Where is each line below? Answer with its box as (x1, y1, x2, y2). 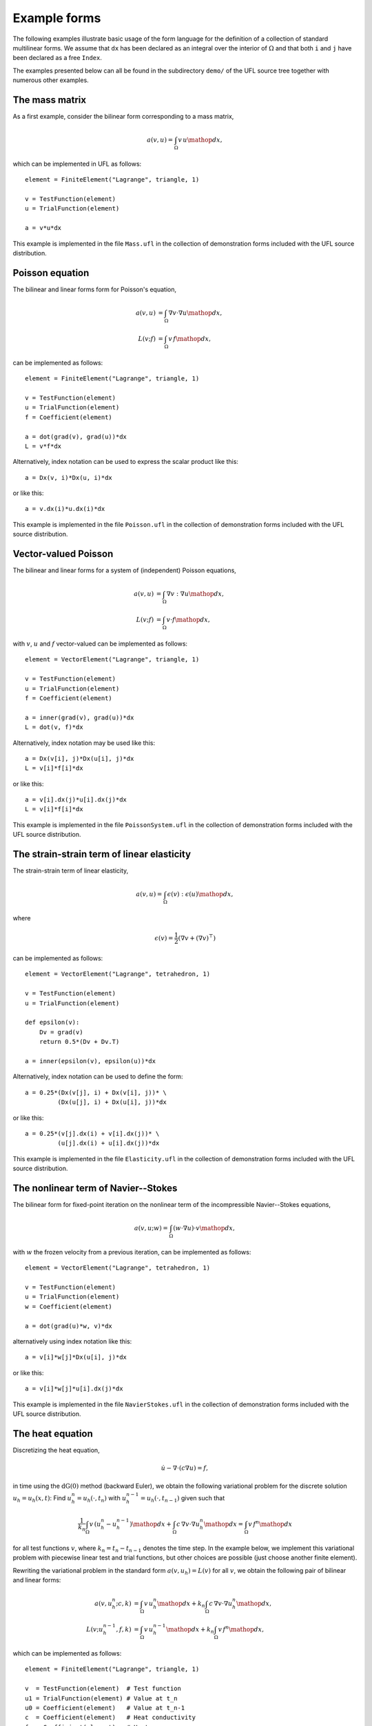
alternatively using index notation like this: (12, 1337, 132, 1346)
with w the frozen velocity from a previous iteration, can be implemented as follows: (12, 1248, 251, 1256)
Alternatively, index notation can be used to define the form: (12, 1072, 183, 1080)
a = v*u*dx (25, 224, 62, 232)
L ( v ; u (86, 1626, 103, 1633)
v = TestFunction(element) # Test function (25, 1685, 182, 1693)
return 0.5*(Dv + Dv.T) (39, 1038, 120, 1046)
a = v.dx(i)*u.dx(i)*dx (25, 505, 105, 513)
